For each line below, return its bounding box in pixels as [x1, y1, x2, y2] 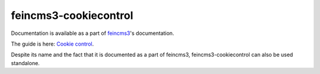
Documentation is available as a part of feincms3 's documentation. [11, 30, 174, 37]
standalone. [11, 59, 40, 66]
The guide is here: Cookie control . [11, 40, 94, 47]
